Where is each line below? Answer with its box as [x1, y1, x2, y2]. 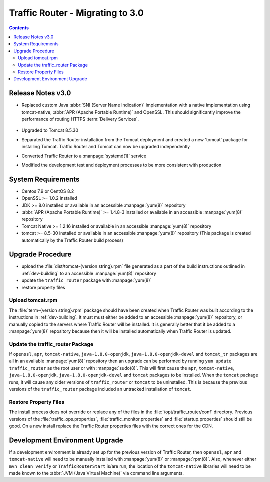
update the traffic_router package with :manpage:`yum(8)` [21, 277, 152, 283]
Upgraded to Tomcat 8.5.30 [21, 127, 79, 133]
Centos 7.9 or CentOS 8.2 [21, 188, 74, 194]
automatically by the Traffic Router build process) [21, 237, 123, 243]
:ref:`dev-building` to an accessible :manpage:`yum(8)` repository [21, 270, 157, 276]
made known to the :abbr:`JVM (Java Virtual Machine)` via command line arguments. [9, 470, 184, 476]
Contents [9, 25, 29, 31]
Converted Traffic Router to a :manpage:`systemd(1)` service [21, 153, 147, 159]
